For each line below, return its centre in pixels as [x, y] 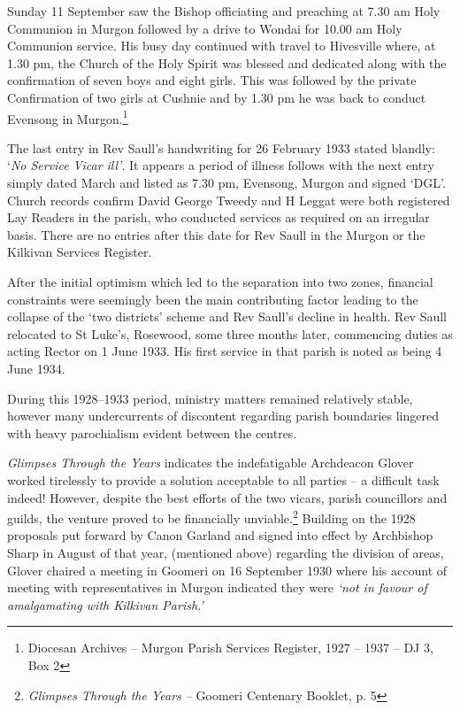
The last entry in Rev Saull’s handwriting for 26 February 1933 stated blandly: [221, 147]
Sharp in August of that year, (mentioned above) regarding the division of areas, [226, 552]
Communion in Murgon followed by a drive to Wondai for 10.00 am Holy [205, 28]
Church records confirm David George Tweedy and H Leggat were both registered [229, 200]
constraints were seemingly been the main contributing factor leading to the [213, 299]
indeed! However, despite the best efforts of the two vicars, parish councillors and [227, 497]
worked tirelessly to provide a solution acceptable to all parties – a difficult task [223, 479]
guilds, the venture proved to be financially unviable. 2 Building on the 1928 [211, 517]
